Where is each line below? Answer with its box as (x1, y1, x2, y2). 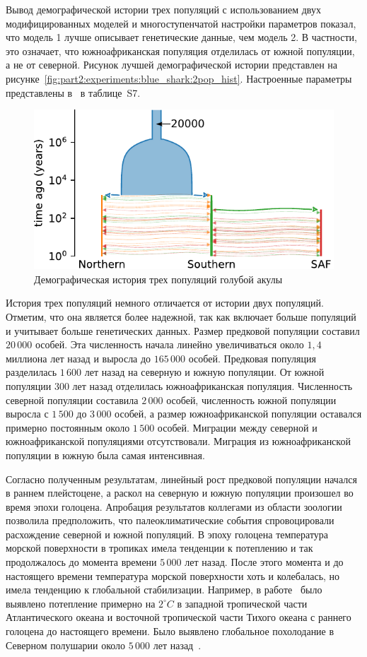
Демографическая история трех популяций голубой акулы (34, 271, 283, 286)
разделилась (6, 365, 57, 379)
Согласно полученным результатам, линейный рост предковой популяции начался (6, 471, 357, 486)
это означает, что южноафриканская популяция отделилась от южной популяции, (6, 43, 355, 58)
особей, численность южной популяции (166, 392, 337, 407)
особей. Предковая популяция (188, 350, 316, 365)
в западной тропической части (177, 596, 308, 610)
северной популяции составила (6, 392, 139, 407)
